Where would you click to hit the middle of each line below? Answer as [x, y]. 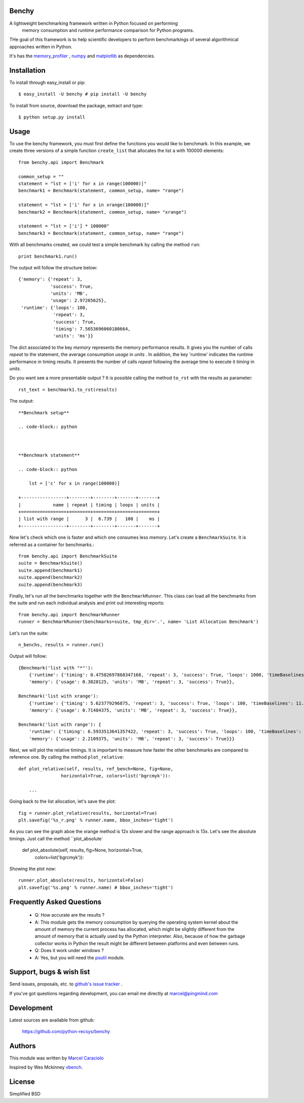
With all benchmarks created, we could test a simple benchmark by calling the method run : [105, 245]
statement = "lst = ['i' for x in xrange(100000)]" [84, 205]
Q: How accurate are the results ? [70, 915]
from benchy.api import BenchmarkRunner [69, 615]
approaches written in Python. [41, 47]
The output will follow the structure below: [53, 267]
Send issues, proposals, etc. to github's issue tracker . [66, 984]
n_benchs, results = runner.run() [61, 645]
